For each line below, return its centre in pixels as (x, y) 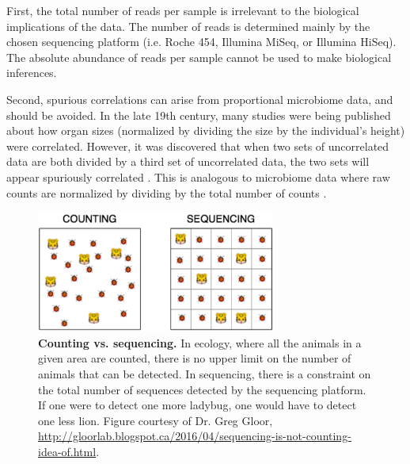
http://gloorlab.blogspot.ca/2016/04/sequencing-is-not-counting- (195, 436)
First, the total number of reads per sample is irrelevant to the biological (183, 10)
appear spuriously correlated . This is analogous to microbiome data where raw (198, 176)
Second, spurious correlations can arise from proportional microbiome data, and (200, 99)
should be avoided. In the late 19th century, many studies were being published (199, 115)
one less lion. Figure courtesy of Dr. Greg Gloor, (156, 420)
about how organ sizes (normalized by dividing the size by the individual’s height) (206, 130)
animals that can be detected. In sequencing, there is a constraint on (205, 374)
